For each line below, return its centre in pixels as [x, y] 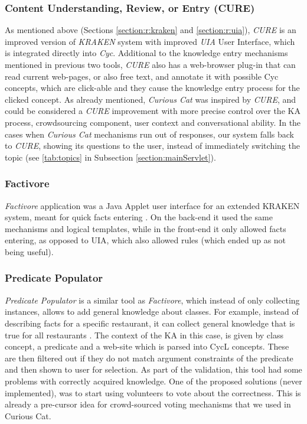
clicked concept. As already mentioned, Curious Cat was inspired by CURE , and [151, 99]
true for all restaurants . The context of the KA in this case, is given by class [144, 335]
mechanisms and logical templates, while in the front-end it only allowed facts [146, 228]
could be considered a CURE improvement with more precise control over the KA [153, 111]
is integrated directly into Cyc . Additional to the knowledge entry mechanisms [146, 53]
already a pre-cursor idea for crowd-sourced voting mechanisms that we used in [148, 404]
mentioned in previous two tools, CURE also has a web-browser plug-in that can [150, 64]
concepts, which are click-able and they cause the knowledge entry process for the [152, 88]
